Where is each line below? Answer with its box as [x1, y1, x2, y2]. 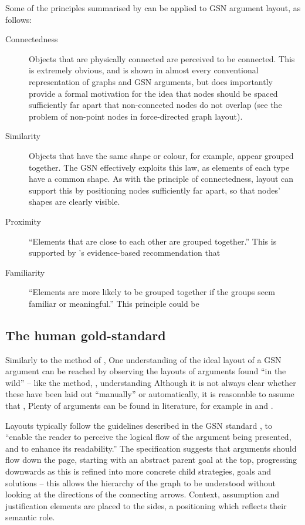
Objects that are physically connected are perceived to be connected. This [29, 52, 295, 65]
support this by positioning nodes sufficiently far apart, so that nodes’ [29, 184, 280, 196]
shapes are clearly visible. [29, 195, 120, 208]
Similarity [5, 130, 40, 142]
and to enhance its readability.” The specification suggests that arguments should [5, 442, 297, 454]
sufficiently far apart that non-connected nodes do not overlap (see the [29, 99, 282, 111]
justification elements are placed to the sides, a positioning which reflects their [5, 499, 287, 512]
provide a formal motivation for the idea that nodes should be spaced [29, 87, 278, 99]
